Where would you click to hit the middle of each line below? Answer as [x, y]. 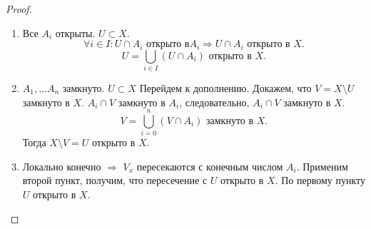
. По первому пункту [320, 180]
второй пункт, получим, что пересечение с [115, 180]
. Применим [322, 166]
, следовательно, [214, 102]
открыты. [75, 32]
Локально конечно [62, 166]
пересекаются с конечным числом [210, 166]
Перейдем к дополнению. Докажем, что [225, 87]
